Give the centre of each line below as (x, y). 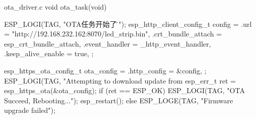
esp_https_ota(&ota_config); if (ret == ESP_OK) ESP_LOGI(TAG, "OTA (125, 90)
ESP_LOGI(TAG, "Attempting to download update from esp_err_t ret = (120, 80)
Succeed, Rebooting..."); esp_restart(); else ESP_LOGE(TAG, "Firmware (119, 100)
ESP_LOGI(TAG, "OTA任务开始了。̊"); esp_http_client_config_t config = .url (128, 24)
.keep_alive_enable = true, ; (49, 53)
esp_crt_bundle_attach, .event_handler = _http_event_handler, (108, 43)
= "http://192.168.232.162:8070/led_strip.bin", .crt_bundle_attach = (113, 34)
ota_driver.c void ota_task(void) (55, 7)
